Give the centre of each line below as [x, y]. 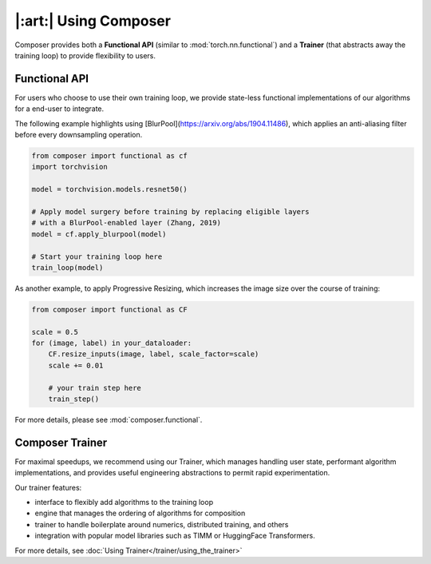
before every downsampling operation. [79, 135]
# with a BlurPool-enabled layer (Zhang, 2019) [126, 223]
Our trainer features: [48, 487]
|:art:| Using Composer [93, 21]
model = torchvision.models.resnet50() [109, 189]
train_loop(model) [67, 267]
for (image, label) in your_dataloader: [111, 343]
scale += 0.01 [76, 365]
